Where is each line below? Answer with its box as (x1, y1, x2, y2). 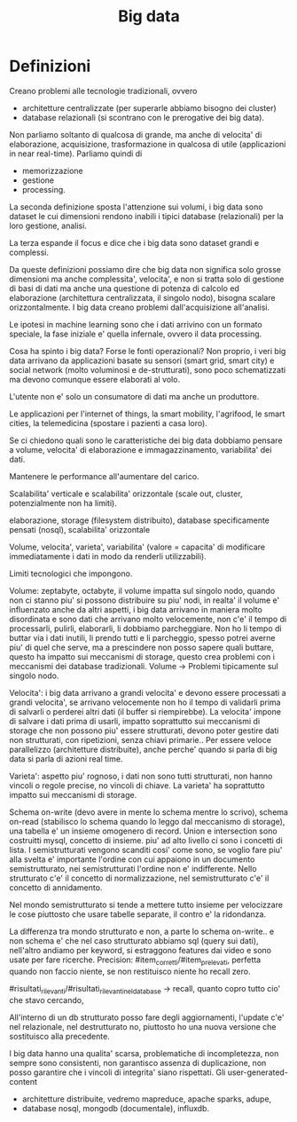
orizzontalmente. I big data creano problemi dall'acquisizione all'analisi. (9, 302, 270, 312)
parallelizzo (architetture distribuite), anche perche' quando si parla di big (9, 744, 277, 755)
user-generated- (227, 1067, 288, 1078)
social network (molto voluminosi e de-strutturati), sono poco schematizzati (9, 364, 286, 375)
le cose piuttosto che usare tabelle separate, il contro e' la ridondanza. (9, 908, 267, 920)
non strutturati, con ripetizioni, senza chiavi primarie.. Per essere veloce (9, 734, 272, 745)
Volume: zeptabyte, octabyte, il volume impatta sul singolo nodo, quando (9, 585, 276, 596)
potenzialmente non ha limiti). (9, 497, 117, 508)
